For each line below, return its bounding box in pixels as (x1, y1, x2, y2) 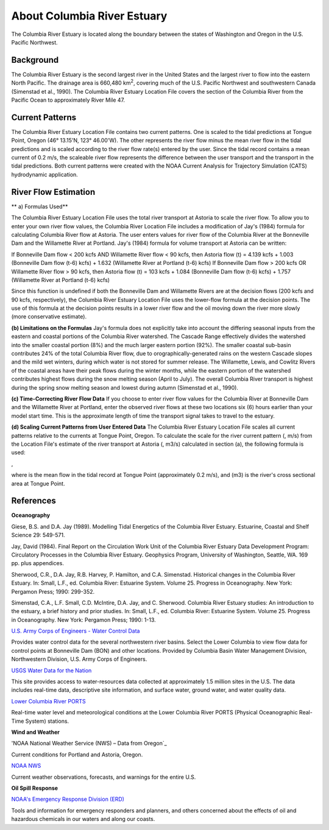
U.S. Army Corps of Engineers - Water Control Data (11, 627, 140, 635)
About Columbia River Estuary (11, 9, 168, 23)
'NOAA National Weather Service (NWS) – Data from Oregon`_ (11, 740, 167, 747)
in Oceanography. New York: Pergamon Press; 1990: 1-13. (11, 616, 157, 624)
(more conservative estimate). (11, 313, 87, 320)
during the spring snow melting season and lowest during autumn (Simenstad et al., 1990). (11, 384, 239, 391)
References (11, 496, 56, 506)
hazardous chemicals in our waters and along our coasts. (11, 815, 155, 823)
